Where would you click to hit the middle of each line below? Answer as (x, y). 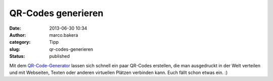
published (60, 56)
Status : (17, 56)
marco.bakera (64, 35)
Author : (18, 35)
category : (20, 42)
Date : (15, 28)
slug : (15, 49)
